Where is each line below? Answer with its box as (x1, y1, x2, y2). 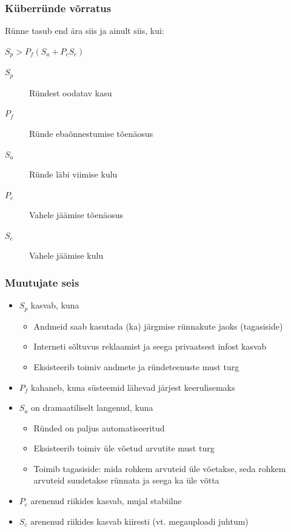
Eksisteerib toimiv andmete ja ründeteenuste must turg (33, 360, 239, 373)
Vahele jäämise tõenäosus (29, 208, 123, 221)
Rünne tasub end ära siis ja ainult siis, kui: (5, 24, 164, 37)
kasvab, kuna (30, 299, 79, 311)
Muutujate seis (5, 274, 79, 290)
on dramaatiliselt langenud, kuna (31, 401, 153, 414)
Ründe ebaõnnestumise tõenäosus (29, 127, 153, 139)
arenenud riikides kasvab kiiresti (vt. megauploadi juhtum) (30, 514, 249, 527)
